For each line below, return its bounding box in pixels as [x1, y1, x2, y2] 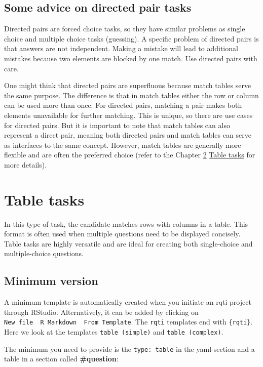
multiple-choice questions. [4, 248, 84, 259]
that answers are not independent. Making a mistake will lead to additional [4, 43, 238, 54]
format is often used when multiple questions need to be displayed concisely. [4, 228, 241, 239]
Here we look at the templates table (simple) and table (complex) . [4, 327, 223, 337]
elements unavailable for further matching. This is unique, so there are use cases [4, 109, 253, 120]
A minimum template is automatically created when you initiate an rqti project [4, 297, 251, 307]
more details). [4, 159, 47, 170]
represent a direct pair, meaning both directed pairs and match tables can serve [4, 130, 251, 140]
